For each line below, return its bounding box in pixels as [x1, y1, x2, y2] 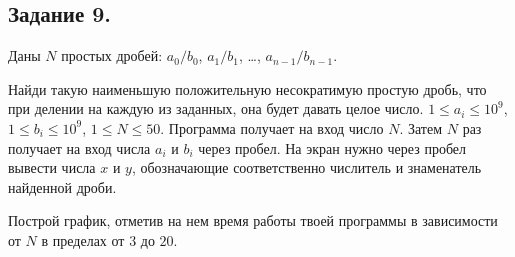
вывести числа [8, 157, 96, 178]
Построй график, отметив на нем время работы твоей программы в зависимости [8, 210, 498, 231]
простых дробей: [61, 45, 163, 66]
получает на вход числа [8, 137, 151, 158]
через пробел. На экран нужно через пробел [198, 137, 467, 158]
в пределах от [41, 229, 125, 250]
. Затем [399, 117, 443, 138]
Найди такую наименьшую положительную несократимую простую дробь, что [8, 78, 487, 99]
